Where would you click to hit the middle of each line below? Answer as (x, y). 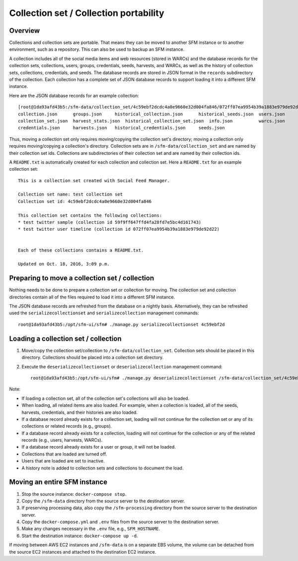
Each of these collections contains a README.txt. (81, 250)
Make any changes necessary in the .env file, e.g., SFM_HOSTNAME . (91, 529)
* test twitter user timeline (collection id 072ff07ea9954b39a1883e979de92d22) (119, 229)
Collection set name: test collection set (71, 194)
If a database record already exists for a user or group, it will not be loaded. (99, 447)
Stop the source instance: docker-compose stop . (74, 494)
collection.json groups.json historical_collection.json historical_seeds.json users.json (151, 114)
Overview (25, 31)
